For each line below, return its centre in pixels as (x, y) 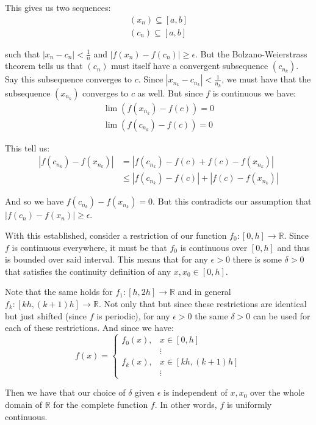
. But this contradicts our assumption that (232, 201)
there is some (257, 259)
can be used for (282, 315)
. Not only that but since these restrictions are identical (203, 303)
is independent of (196, 392)
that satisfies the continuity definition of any (88, 271)
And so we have (34, 201)
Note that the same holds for (59, 292)
